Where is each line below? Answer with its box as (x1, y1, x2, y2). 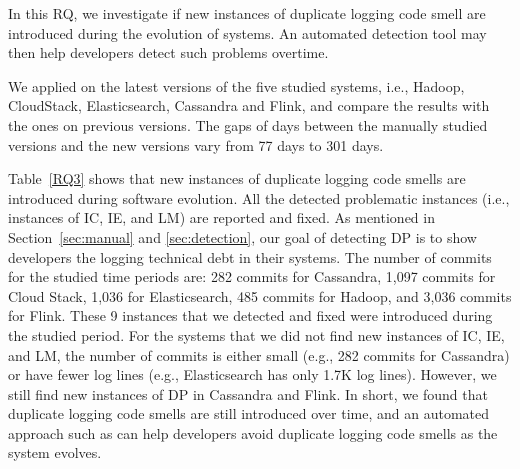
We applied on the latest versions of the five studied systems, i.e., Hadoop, (8, 75, 465, 96)
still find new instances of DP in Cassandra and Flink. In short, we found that (8, 383, 488, 404)
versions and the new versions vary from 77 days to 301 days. (8, 134, 384, 155)
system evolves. (8, 442, 102, 463)
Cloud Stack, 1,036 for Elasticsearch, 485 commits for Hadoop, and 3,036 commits (8, 285, 512, 306)
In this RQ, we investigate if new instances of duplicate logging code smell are (8, 3, 486, 23)
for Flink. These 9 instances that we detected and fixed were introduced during (8, 305, 493, 326)
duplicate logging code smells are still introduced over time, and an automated (8, 403, 490, 424)
